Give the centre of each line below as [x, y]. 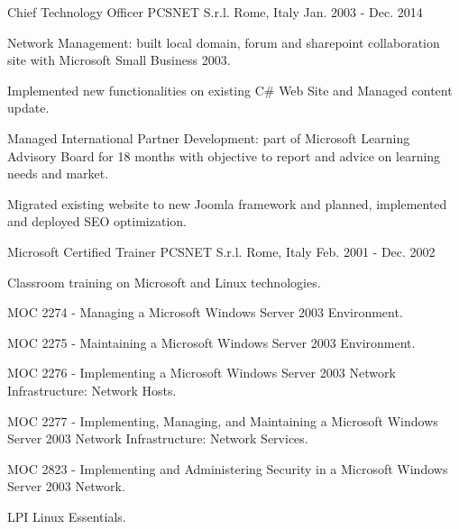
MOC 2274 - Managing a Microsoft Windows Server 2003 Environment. [205, 312]
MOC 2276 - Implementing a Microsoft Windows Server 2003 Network [202, 373]
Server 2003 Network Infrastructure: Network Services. [158, 438]
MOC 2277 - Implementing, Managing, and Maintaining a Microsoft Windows [223, 420]
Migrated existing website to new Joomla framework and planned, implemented [227, 203]
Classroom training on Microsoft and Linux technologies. [164, 282]
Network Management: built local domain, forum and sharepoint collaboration [224, 42]
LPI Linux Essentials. [67, 516]
